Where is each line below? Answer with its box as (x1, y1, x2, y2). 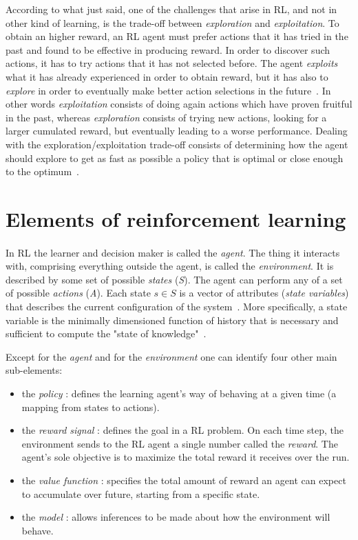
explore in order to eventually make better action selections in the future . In (6, 83, 331, 97)
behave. (21, 523, 54, 537)
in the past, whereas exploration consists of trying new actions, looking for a (6, 110, 327, 124)
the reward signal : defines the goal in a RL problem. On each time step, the (21, 423, 344, 437)
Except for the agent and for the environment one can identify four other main (6, 349, 337, 363)
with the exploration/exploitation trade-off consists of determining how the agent (6, 137, 348, 151)
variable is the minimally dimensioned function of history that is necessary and (6, 312, 339, 327)
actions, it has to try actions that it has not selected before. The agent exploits (6, 56, 338, 70)
